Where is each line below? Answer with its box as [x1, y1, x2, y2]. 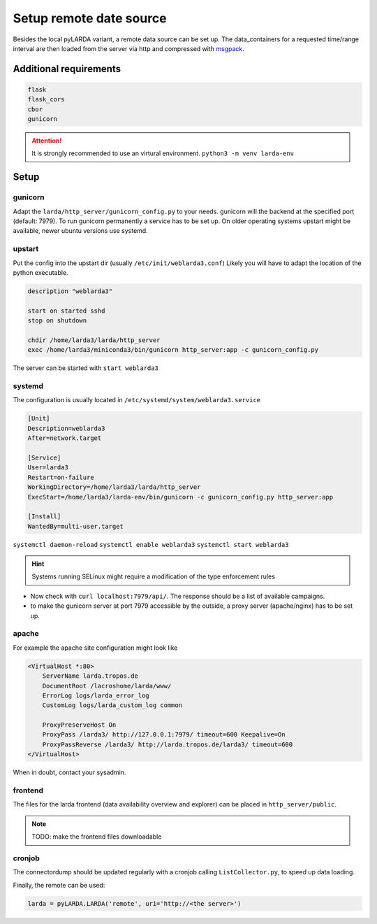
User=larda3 [27, 464, 69, 471]
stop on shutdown [27, 317, 87, 325]
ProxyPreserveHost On [42, 721, 117, 729]
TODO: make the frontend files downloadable [31, 832, 162, 841]
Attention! [31, 136, 62, 145]
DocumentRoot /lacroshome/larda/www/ [42, 682, 172, 690]
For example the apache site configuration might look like [13, 644, 178, 652]
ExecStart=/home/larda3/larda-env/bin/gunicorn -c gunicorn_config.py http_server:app [27, 493, 334, 501]
